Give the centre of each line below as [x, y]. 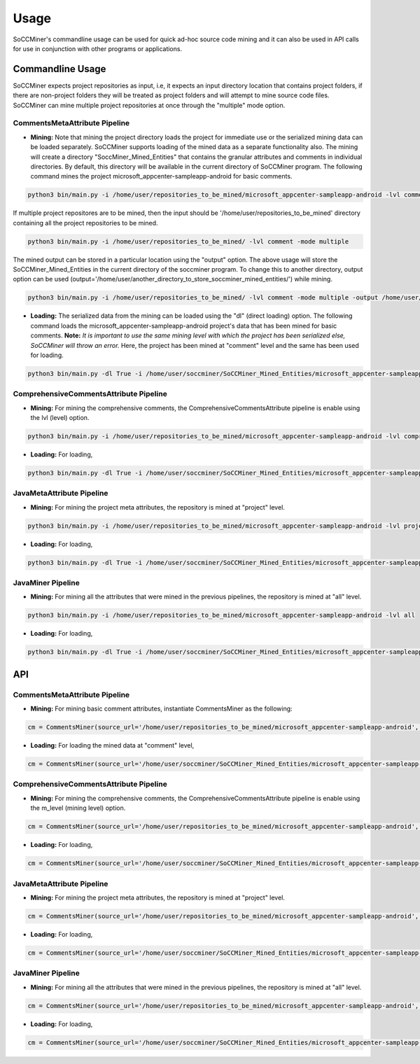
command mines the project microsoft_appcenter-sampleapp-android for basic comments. [161, 176]
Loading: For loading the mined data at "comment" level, [112, 745]
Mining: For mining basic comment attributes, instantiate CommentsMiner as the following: [162, 709]
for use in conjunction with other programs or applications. [97, 48]
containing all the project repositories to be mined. [85, 223]
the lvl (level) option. [60, 418]
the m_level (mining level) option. [78, 808]
